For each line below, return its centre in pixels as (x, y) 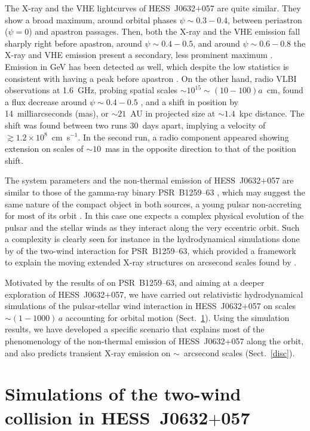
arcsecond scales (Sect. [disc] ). (239, 352)
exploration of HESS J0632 (55, 294)
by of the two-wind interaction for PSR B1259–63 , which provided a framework (151, 250)
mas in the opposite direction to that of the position (201, 149)
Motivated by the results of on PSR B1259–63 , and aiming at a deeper (135, 282)
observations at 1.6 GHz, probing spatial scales (91, 90)
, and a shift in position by (189, 101)
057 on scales (272, 306)
